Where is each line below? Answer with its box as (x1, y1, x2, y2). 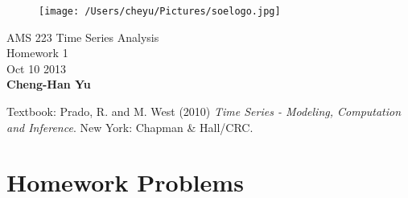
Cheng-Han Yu (6, 76, 91, 93)
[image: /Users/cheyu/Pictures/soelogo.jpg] (39, 6, 281, 17)
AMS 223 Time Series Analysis (6, 28, 159, 45)
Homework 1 (6, 44, 68, 61)
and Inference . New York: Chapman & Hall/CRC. (6, 118, 253, 135)
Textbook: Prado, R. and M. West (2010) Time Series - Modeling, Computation (6, 103, 402, 120)
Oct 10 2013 (6, 60, 66, 76)
